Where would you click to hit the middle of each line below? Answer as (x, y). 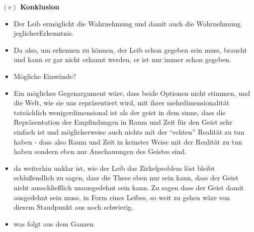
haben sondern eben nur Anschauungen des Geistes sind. (100, 151)
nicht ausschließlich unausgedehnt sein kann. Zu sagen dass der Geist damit (129, 187)
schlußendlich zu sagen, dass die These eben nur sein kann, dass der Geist (126, 178)
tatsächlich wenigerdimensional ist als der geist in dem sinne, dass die (120, 112)
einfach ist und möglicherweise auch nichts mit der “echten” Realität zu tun (129, 131)
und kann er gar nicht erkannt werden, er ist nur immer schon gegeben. (122, 59)
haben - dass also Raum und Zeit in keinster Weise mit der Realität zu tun (128, 141)
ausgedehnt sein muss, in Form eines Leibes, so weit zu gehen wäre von (122, 197)
